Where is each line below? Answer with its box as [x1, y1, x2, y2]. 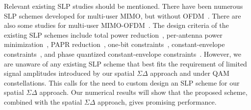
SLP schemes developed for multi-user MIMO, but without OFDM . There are [4, 10, 241, 21]
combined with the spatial [4, 96, 82, 107]
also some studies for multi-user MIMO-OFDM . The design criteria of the [4, 20, 229, 30]
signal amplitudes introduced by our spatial [4, 68, 135, 78]
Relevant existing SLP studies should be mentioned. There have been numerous [4, 1, 243, 11]
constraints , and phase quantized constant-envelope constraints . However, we [4, 48, 241, 59]
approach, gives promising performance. [98, 96, 217, 107]
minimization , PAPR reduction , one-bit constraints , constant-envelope [4, 39, 225, 49]
